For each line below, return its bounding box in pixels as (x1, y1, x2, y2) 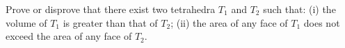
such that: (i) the (263, 2, 336, 16)
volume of (6, 15, 47, 29)
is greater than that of (63, 15, 158, 29)
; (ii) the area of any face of (170, 15, 288, 29)
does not (303, 15, 340, 29)
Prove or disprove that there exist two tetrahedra (6, 2, 216, 16)
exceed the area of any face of (6, 29, 132, 43)
